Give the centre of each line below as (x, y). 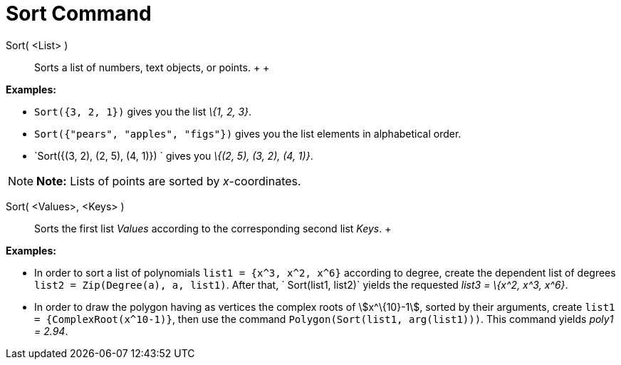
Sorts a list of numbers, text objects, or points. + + (152, 67)
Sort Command (79, 14)
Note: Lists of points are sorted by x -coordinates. (169, 181)
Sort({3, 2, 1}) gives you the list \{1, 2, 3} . (143, 111)
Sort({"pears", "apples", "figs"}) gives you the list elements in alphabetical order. (248, 133)
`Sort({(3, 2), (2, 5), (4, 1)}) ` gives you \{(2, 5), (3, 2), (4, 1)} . (174, 155)
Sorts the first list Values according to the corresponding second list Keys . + (213, 228)
